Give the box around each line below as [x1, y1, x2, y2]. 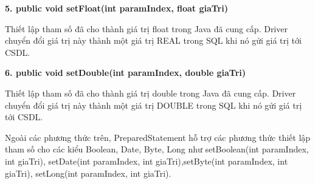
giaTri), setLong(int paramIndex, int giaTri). [5, 166, 171, 179]
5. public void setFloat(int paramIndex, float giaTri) [5, 2, 228, 14]
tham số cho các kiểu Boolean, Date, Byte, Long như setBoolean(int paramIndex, [5, 143, 309, 155]
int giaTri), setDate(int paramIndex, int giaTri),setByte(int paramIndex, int [5, 154, 288, 167]
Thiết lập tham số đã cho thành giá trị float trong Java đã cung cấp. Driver [5, 22, 288, 35]
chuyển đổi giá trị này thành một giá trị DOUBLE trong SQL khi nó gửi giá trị [5, 98, 302, 111]
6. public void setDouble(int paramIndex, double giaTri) [5, 66, 246, 79]
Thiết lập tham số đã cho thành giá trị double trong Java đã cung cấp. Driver [5, 86, 296, 99]
